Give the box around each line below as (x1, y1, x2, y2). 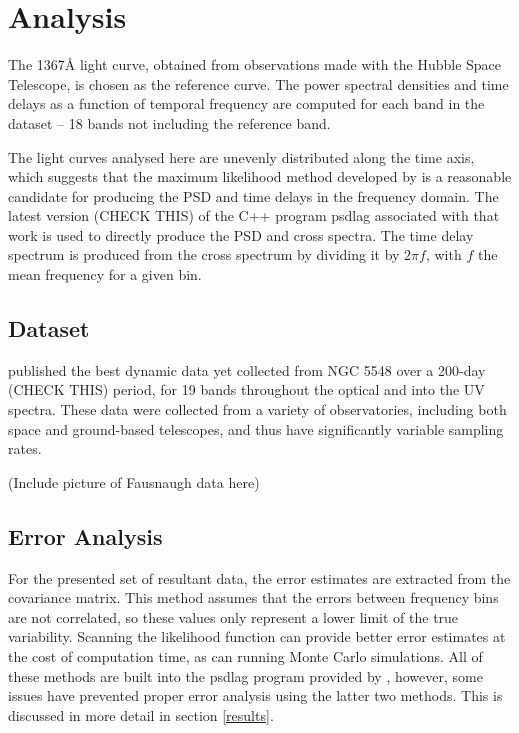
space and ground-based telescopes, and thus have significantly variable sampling (8, 418, 504, 439)
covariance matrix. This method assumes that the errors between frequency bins (8, 587, 499, 608)
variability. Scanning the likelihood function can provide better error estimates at (8, 626, 506, 647)
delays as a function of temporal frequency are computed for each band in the (8, 93, 485, 114)
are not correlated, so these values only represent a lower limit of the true (8, 606, 459, 627)
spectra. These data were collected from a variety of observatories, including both (8, 399, 507, 420)
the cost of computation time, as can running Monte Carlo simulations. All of (8, 646, 483, 666)
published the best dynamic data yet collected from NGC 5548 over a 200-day (8, 359, 486, 380)
